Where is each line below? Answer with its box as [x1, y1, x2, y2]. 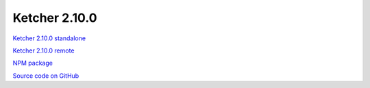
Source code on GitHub [12, 72, 79, 80]
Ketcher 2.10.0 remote [12, 46, 75, 55]
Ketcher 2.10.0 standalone [12, 34, 86, 42]
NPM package [12, 59, 53, 68]
